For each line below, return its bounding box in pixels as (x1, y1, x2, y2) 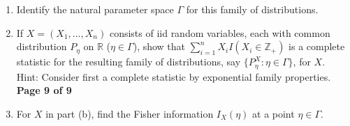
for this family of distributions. (186, 2, 319, 16)
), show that (133, 39, 186, 54)
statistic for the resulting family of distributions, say (16, 54, 241, 69)
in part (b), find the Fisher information (45, 106, 214, 120)
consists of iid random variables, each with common (109, 25, 330, 40)
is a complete (289, 39, 345, 54)
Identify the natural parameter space (16, 2, 174, 16)
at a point (252, 106, 295, 120)
